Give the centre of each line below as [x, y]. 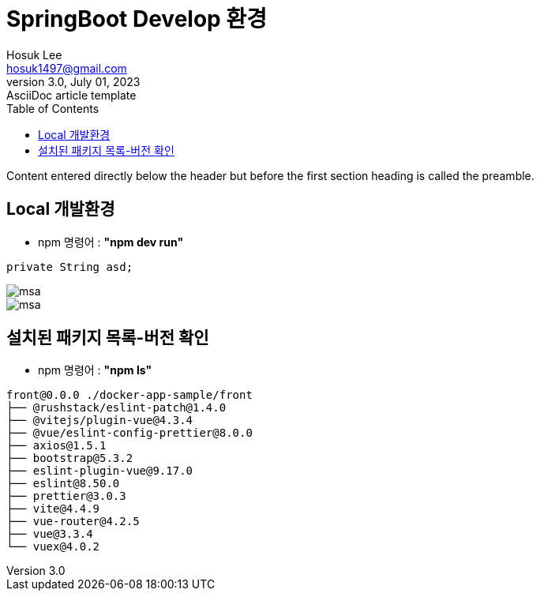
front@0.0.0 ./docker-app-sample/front [129, 395]
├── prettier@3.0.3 [66, 496]
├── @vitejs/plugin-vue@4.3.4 [100, 421]
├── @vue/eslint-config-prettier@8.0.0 [129, 433]
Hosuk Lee [34, 54]
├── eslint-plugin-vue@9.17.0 [100, 471]
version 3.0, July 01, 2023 [73, 81]
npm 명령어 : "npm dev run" [111, 242]
